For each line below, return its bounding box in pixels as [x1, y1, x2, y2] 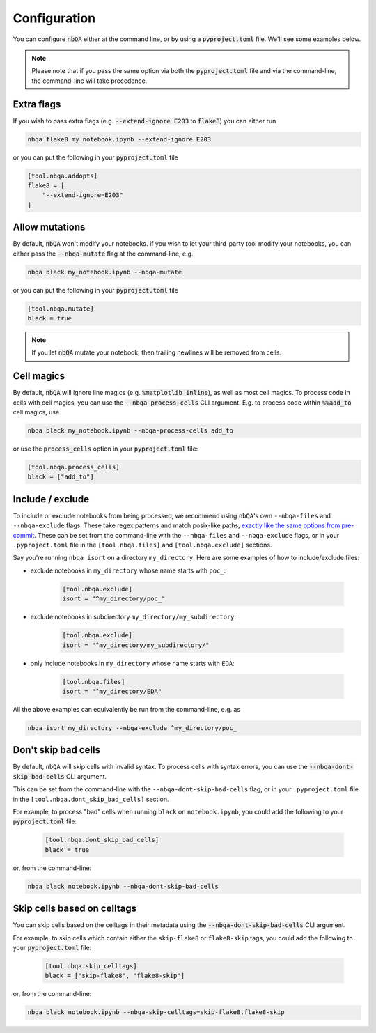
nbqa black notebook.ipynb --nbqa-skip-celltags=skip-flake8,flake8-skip [27, 1009, 285, 1016]
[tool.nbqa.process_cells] [27, 463, 120, 471]
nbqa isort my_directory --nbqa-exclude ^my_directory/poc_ [27, 724, 237, 731]
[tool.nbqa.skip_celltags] [45, 962, 137, 970]
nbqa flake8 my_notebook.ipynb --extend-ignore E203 [27, 135, 212, 143]
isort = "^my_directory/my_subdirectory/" [62, 641, 210, 649]
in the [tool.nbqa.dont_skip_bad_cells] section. [13, 795, 170, 803]
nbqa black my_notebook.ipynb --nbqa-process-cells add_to [27, 427, 233, 435]
